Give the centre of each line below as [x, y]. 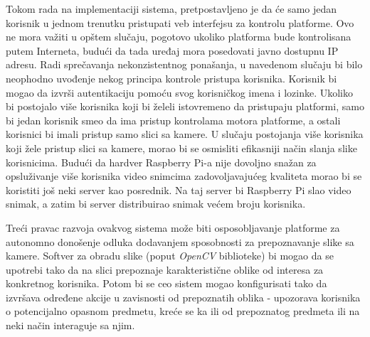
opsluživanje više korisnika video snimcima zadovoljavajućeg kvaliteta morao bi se [184, 176]
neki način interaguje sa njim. [70, 325]
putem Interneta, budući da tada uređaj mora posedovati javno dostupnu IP [172, 50]
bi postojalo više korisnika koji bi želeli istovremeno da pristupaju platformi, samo [185, 106]
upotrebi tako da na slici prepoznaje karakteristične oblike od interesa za [165, 269]
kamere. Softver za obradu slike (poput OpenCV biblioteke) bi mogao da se [170, 256]
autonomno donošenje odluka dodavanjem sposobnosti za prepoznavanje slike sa [180, 241]
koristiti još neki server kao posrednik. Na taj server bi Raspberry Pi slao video [179, 189]
